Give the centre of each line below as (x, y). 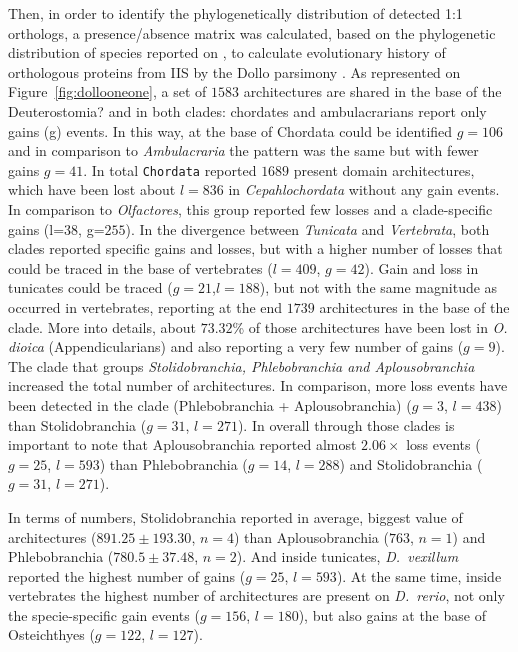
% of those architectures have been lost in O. (370, 326)
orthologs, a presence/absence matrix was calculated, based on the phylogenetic (252, 32)
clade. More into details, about (102, 326)
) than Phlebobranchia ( (173, 463)
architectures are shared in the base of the (372, 91)
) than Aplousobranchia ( (311, 536)
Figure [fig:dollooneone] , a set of (107, 91)
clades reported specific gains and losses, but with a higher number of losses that (255, 248)
